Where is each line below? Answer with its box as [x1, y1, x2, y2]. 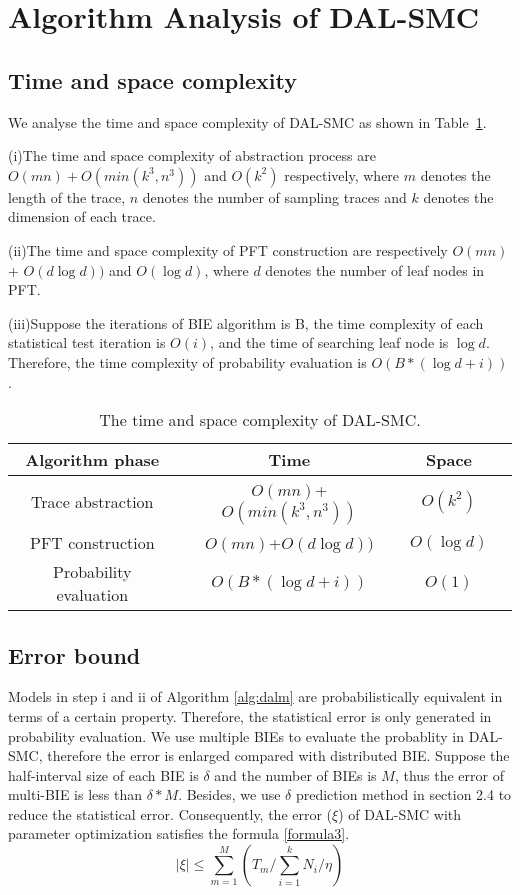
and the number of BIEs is [214, 764, 377, 785]
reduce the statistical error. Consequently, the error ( [8, 803, 333, 824]
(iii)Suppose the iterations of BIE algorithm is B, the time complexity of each [8, 312, 484, 333]
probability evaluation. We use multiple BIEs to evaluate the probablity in [8, 725, 465, 746]
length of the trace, [8, 186, 126, 207]
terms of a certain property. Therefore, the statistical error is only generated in [8, 705, 492, 726]
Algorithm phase [25, 448, 160, 472]
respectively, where [284, 164, 400, 185]
